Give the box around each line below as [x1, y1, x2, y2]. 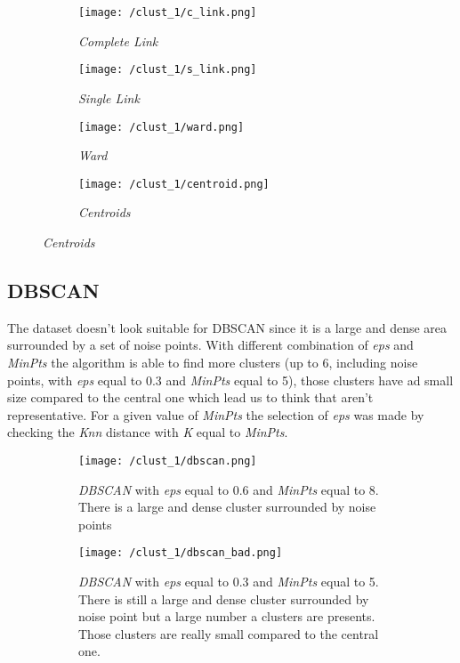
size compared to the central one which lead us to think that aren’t [7, 388, 374, 407]
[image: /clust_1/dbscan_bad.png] [78, 546, 283, 560]
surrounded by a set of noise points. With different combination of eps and [7, 336, 414, 354]
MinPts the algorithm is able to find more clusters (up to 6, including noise [7, 352, 418, 371]
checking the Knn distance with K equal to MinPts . [7, 423, 288, 441]
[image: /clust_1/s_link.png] [78, 63, 257, 77]
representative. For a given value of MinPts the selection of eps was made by [7, 405, 424, 424]
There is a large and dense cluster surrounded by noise [78, 497, 376, 516]
